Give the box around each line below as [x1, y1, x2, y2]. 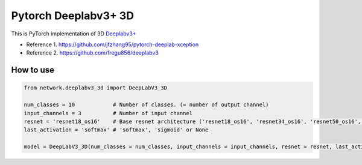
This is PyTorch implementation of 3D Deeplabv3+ [11, 30, 136, 37]
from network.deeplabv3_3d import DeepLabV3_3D [24, 85, 167, 91]
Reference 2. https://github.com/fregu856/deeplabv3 [26, 49, 159, 56]
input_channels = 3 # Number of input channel [24, 110, 193, 116]
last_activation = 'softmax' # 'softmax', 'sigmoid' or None [24, 127, 209, 133]
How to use [11, 65, 54, 75]
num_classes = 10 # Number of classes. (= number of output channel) [24, 101, 269, 108]
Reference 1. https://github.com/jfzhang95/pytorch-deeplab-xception [26, 41, 199, 48]
